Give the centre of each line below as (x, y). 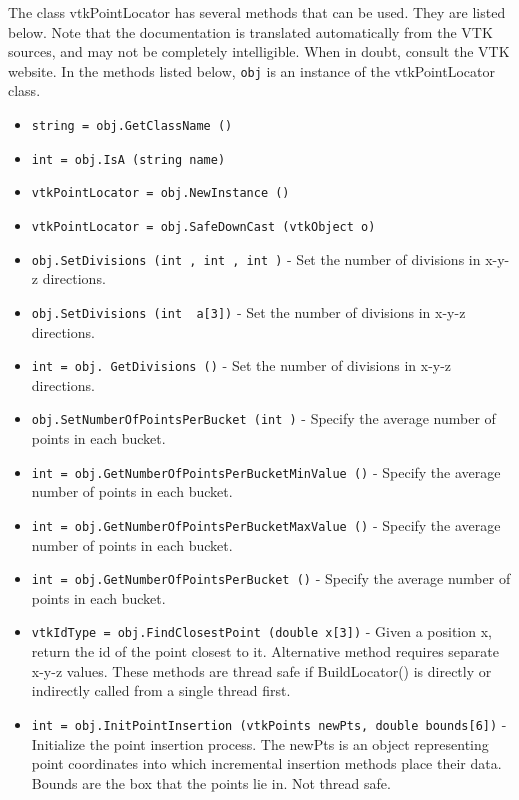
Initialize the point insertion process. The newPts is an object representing (260, 743)
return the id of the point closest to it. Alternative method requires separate (265, 651)
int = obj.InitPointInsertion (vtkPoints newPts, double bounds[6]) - (269, 723)
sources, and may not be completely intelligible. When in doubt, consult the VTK (259, 51)
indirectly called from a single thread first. (161, 690)
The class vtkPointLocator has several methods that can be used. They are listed (257, 12)
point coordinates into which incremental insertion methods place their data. (266, 763)
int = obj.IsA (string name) (128, 159)
